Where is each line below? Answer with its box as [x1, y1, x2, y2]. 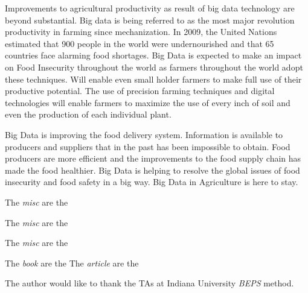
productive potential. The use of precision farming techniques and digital [5, 84, 275, 97]
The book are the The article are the [5, 256, 139, 269]
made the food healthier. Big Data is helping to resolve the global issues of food [5, 163, 300, 176]
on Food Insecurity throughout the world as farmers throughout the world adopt [5, 60, 303, 73]
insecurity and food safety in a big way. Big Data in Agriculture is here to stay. [5, 175, 298, 188]
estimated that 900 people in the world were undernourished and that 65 [5, 37, 274, 49]
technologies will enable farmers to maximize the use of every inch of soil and [5, 96, 290, 109]
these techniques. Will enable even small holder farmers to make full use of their [5, 72, 302, 85]
